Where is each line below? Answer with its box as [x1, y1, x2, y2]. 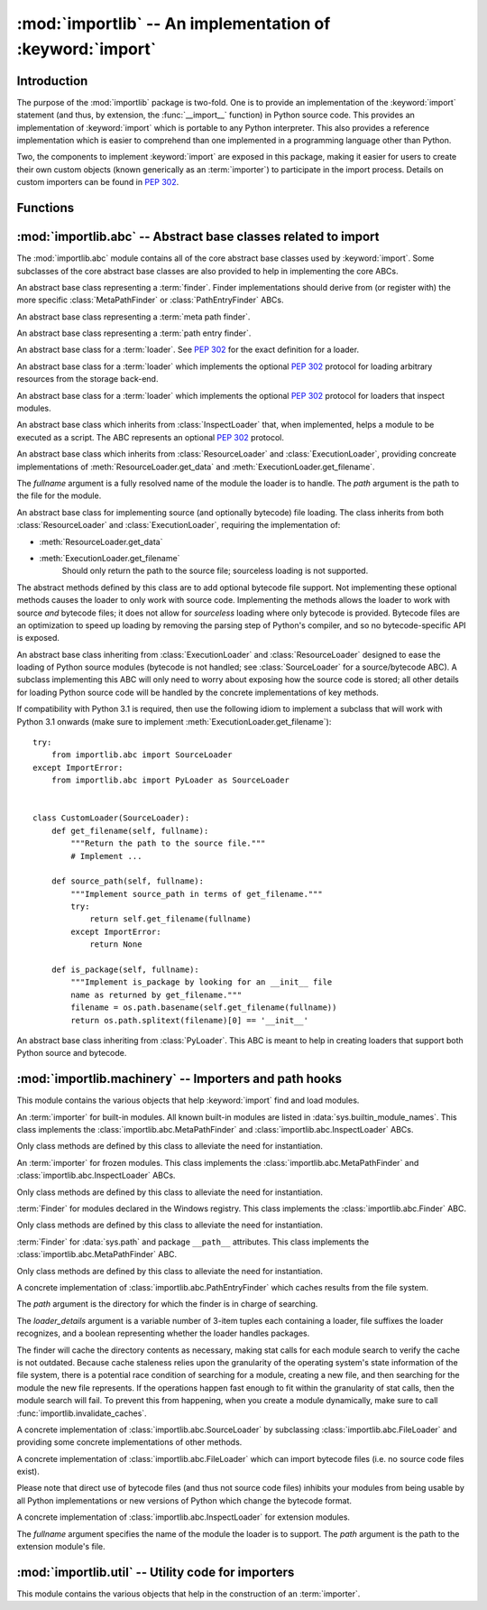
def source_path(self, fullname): [51, 876, 205, 886]
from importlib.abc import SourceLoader [51, 750, 234, 760]
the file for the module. [16, 490, 102, 501]
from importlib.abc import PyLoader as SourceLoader [51, 775, 290, 785]
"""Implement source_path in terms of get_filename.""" [70, 889, 324, 899]
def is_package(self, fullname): [51, 965, 200, 975]
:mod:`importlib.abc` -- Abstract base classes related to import [16, 229, 380, 245]
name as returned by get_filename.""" [70, 989, 243, 1000]
